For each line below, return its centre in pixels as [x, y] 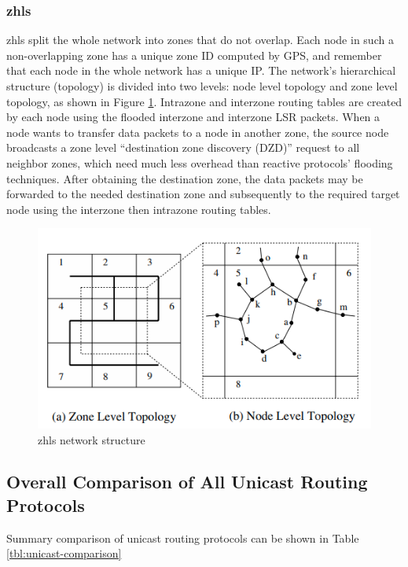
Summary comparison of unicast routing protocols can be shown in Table [183, 538]
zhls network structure [92, 439]
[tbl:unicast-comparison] [64, 553]
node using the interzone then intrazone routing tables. [139, 209]
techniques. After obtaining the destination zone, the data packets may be [185, 178]
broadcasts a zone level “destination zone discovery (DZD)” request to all [183, 147]
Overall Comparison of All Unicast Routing [187, 482]
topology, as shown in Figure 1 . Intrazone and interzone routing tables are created [204, 101]
